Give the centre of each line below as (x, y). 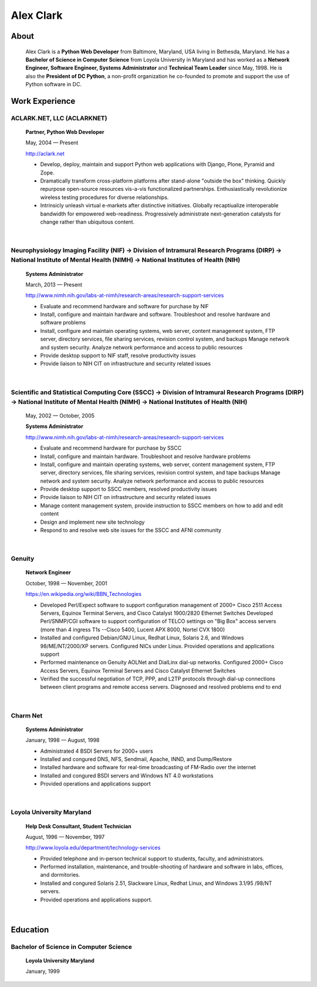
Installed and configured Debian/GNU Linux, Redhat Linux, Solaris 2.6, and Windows (142, 638)
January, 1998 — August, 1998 (63, 740)
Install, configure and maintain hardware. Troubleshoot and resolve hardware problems (145, 456)
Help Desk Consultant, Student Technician (78, 826)
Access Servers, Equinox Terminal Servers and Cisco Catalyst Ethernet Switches (138, 671)
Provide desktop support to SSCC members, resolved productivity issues (129, 489)
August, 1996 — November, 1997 (65, 837)
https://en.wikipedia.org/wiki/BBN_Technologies (84, 594)
